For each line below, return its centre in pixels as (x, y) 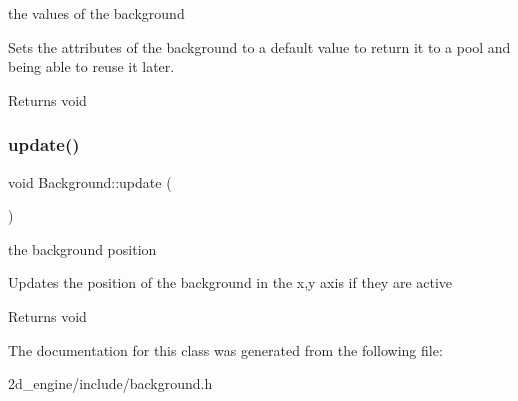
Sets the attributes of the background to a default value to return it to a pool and (259, 46)
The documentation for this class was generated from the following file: (225, 349)
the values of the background (96, 13)
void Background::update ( (90, 181)
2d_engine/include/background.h (110, 383)
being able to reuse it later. (91, 66)
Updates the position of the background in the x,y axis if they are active (230, 282)
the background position (82, 248)
